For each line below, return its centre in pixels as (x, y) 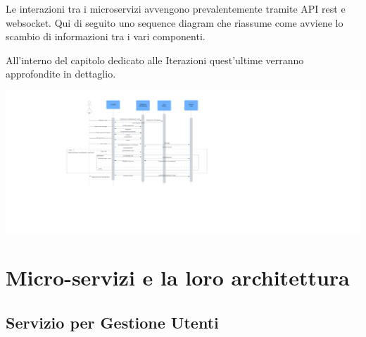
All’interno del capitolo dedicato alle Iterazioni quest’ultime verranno (155, 60)
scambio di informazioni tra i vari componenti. (106, 36)
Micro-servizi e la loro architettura (178, 277)
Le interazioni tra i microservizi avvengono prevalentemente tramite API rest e (176, 8)
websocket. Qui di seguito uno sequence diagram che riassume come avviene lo (175, 22)
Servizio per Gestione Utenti (112, 322)
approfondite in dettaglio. (61, 74)
